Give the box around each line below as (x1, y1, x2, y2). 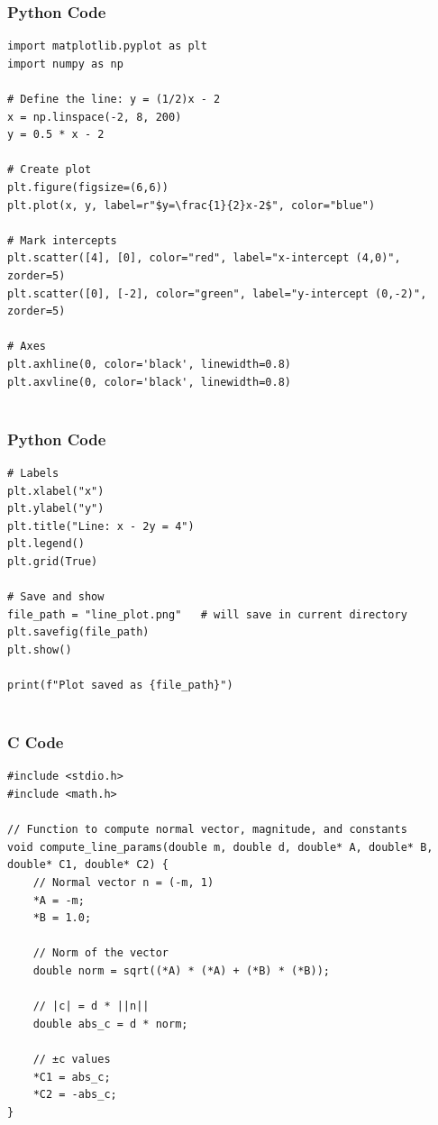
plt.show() (7, 643, 72, 656)
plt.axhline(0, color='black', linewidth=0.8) (7, 357, 291, 370)
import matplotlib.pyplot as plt (7, 40, 207, 53)
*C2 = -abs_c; (32, 1088, 117, 1102)
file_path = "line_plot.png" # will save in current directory (7, 608, 407, 621)
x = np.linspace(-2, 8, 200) (7, 110, 182, 123)
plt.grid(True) (7, 554, 98, 568)
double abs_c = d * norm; (32, 1017, 188, 1030)
